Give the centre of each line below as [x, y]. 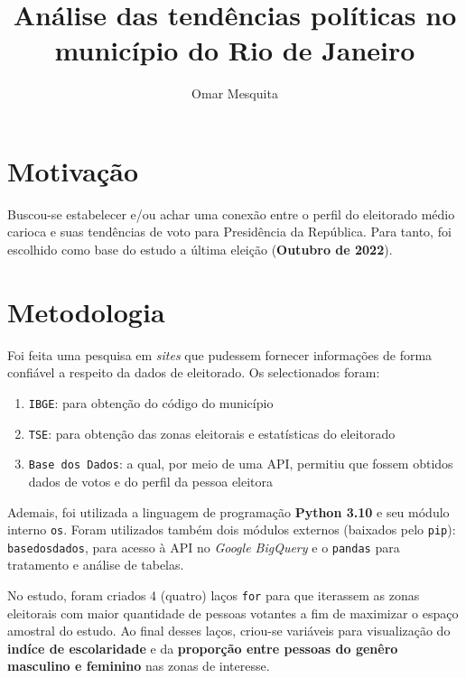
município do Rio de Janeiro [235, 50]
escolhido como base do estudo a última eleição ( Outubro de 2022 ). [200, 250]
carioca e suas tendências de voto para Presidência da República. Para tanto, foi [229, 232]
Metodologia [86, 311]
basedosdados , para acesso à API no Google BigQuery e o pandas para [204, 547]
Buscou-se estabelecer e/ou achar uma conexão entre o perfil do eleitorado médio [231, 214]
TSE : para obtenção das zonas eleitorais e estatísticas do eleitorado [212, 433]
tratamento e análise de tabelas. [96, 565]
